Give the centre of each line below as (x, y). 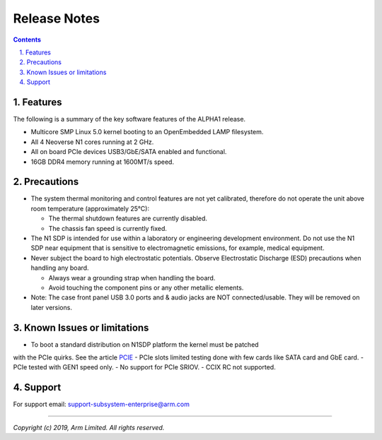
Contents (27, 40)
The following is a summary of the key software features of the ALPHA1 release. (129, 119)
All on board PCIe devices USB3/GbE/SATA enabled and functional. (129, 152)
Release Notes (57, 18)
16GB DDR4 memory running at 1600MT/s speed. (103, 162)
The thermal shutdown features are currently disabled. (128, 218)
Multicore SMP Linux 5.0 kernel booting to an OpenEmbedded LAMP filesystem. (147, 132)
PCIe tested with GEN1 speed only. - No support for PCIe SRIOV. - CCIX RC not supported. (144, 367)
